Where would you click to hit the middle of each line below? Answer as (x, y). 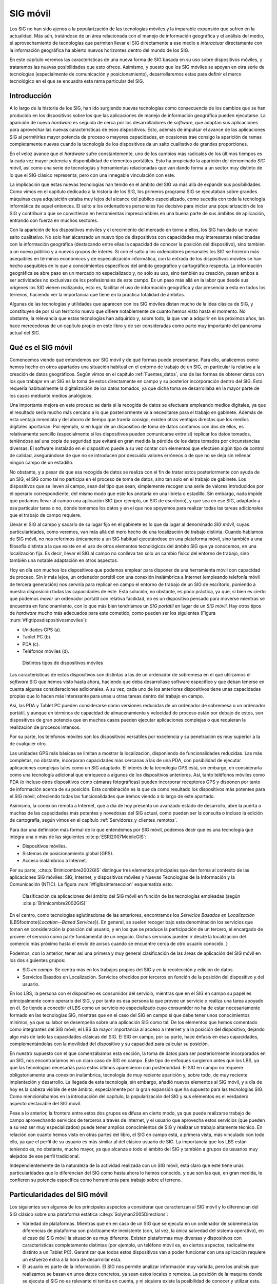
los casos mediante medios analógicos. (51, 395)
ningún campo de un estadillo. (42, 463)
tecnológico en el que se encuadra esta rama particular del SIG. (77, 81)
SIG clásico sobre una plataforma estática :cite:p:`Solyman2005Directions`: (89, 1214)
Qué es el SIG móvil (41, 347)
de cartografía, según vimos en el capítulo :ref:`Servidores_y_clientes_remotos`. (93, 820)
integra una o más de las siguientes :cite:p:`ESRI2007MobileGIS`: (78, 837)
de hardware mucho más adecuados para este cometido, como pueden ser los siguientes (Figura (113, 613)
